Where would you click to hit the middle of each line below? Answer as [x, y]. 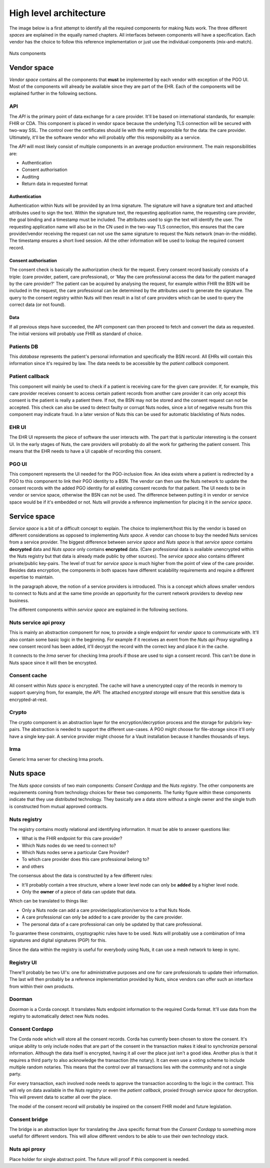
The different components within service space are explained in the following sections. [99, 609]
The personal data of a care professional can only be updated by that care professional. [112, 924]
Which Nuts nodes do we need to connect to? [69, 845]
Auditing [30, 176]
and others [33, 866]
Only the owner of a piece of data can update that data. [79, 892]
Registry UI [23, 962]
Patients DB [24, 346]
